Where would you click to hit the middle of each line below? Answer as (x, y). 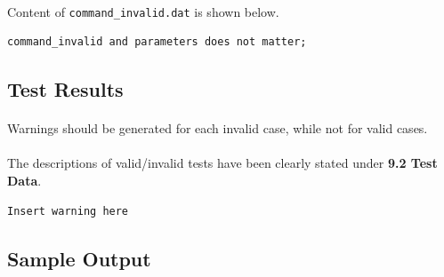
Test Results (65, 89)
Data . (24, 180)
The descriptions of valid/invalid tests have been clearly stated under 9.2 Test (222, 163)
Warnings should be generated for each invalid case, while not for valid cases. (218, 128)
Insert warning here (68, 211)
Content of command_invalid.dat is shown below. (143, 11)
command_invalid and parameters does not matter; (157, 42)
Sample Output (79, 258)
